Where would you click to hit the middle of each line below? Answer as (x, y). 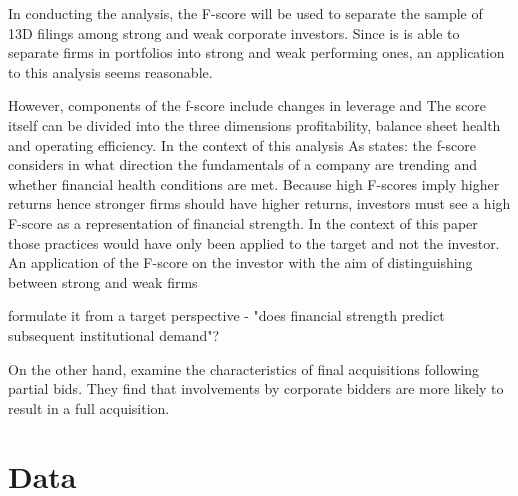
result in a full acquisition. (89, 407)
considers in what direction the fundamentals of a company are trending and (243, 164)
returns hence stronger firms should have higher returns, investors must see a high (259, 203)
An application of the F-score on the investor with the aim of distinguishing (240, 262)
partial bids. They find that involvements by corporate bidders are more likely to (256, 388)
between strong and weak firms (103, 281)
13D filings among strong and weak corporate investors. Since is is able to (234, 32)
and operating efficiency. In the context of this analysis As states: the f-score (242, 144)
